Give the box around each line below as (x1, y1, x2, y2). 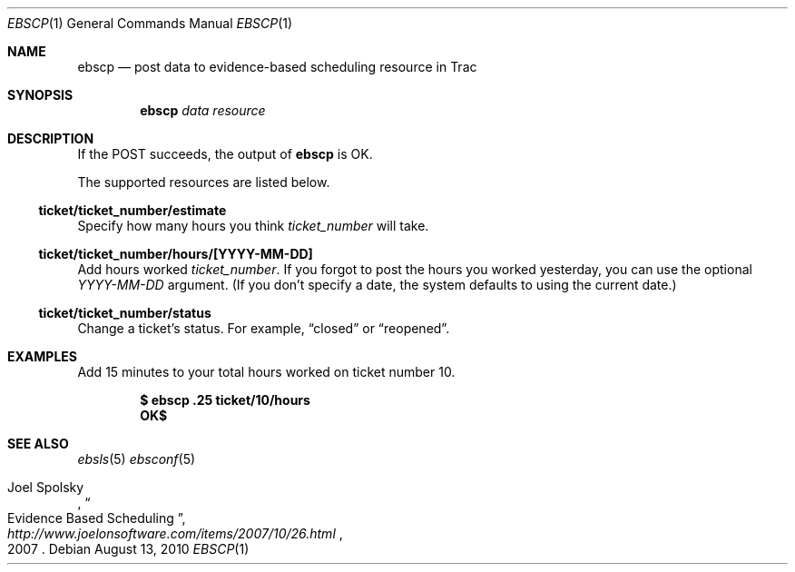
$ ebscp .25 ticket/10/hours (140, 392, 310, 408)
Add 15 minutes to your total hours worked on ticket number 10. (77, 364, 456, 380)
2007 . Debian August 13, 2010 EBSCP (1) (7, 541, 250, 557)
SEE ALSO (7, 436, 69, 451)
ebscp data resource (140, 103, 266, 118)
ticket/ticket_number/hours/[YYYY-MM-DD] (38, 246, 313, 261)
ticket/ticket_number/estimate (38, 202, 227, 218)
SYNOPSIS (7, 87, 74, 103)
